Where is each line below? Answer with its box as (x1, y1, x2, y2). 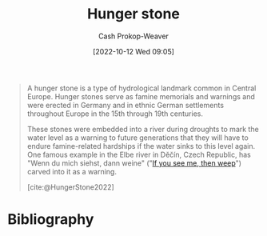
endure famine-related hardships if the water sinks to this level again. (26, 141, 256, 150)
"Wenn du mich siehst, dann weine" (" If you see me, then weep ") (26, 158, 241, 168)
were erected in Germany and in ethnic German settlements (26, 100, 225, 110)
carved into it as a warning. (26, 166, 118, 176)
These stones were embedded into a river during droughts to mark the (26, 124, 259, 134)
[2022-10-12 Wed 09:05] (92, 46, 175, 56)
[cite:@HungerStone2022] (26, 182, 115, 192)
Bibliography (7, 210, 94, 229)
